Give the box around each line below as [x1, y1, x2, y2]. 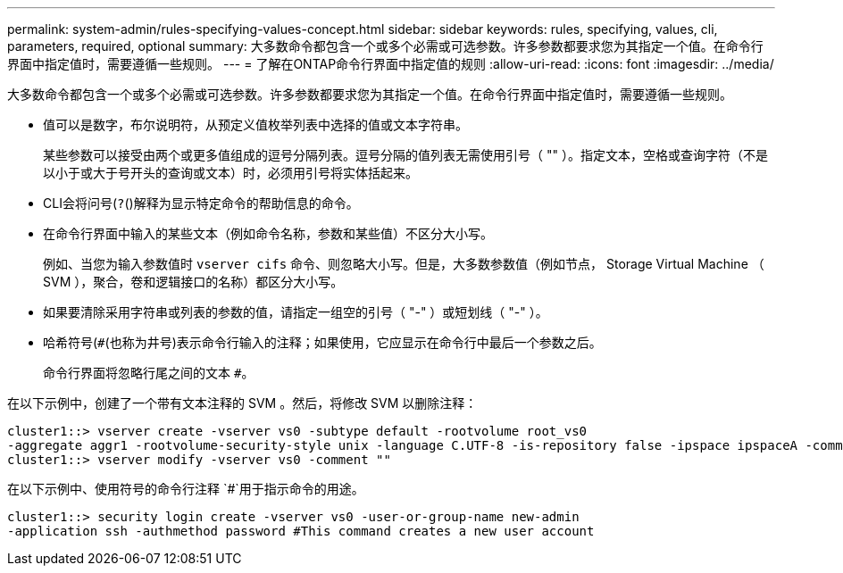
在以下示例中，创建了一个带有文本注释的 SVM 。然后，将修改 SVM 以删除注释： [7, 395, 478, 411]
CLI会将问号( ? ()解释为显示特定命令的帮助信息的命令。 [43, 195, 359, 211]
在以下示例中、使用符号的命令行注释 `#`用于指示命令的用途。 [7, 481, 364, 496]
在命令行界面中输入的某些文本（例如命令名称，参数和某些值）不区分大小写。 [43, 226, 493, 241]
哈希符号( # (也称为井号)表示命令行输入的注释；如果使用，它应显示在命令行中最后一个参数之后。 [43, 335, 602, 350]
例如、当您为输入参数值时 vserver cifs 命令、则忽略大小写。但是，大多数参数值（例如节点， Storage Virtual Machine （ [43, 256, 764, 271]
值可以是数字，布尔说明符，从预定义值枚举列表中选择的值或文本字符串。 [43, 117, 468, 132]
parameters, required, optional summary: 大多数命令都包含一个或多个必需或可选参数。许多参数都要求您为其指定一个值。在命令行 [7, 38, 764, 54]
